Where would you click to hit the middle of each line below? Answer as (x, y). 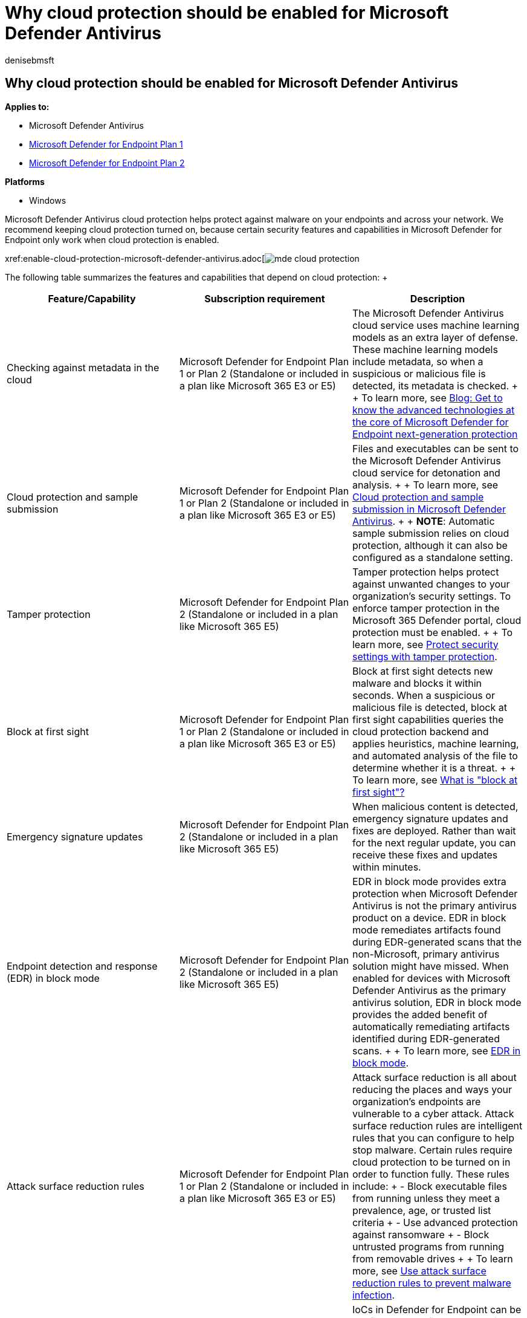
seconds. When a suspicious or (423, 695)
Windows (48, 200)
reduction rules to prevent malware (432, 1283)
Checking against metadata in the (83, 367)
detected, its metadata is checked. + (435, 385)
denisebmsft (30, 60)
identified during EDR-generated (426, 1038)
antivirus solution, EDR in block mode (437, 1002)
